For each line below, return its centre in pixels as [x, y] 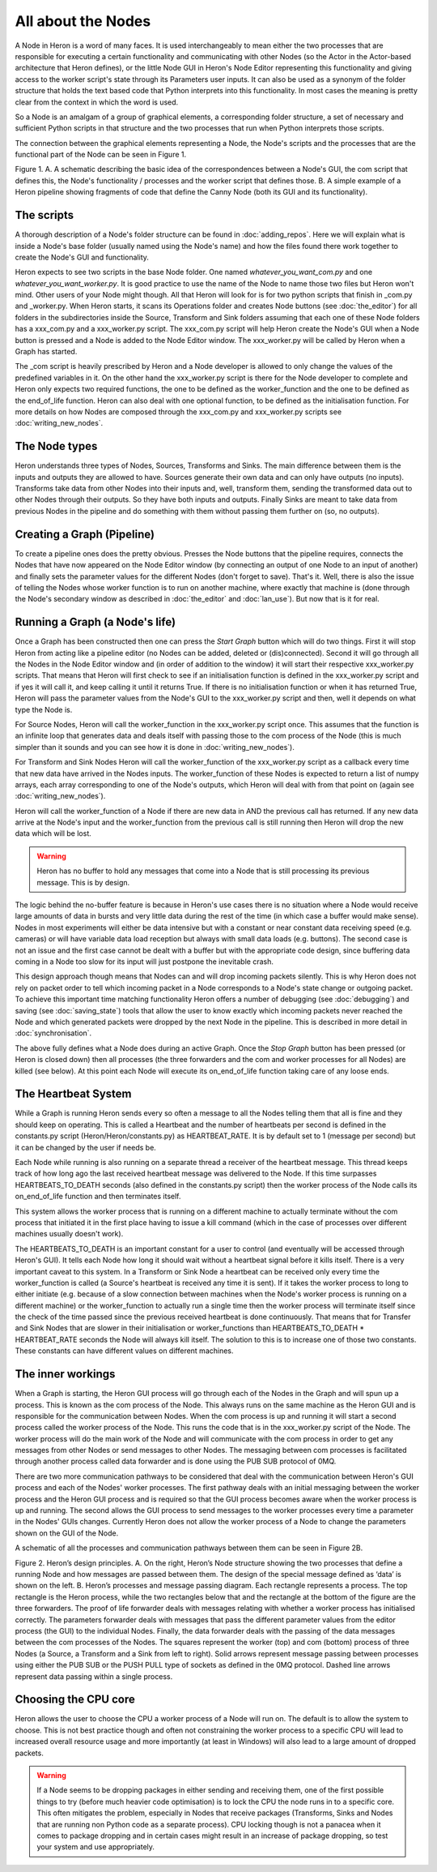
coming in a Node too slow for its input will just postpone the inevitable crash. [144, 962]
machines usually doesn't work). [69, 1234]
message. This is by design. [83, 882]
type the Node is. [44, 709]
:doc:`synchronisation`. [53, 1033]
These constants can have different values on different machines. [124, 1351]
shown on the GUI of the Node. [67, 1533]
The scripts [45, 215]
